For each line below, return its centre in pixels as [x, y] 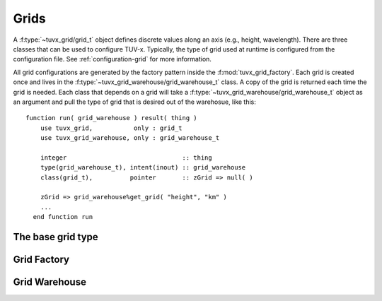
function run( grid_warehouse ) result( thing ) [111, 118]
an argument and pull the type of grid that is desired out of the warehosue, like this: [134, 102]
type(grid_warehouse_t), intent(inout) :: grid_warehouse [143, 167]
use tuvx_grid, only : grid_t [111, 128]
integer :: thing [126, 158]
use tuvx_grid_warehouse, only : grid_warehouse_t [130, 138]
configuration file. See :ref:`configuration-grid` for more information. [112, 59]
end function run [63, 217]
